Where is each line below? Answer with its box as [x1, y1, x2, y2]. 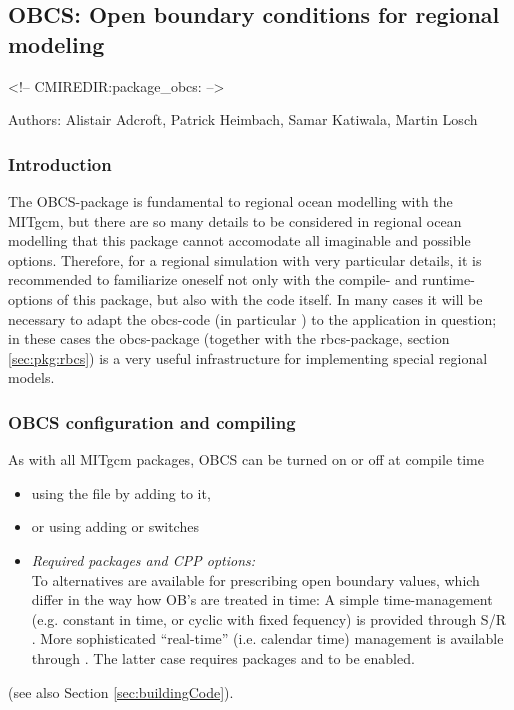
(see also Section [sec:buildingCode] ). [8, 681, 234, 702]
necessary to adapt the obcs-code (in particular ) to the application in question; [8, 308, 497, 329]
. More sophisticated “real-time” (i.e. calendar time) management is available [31, 628, 504, 649]
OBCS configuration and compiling [8, 409, 296, 434]
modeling [8, 28, 105, 59]
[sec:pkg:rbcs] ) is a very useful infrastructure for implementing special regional [8, 347, 488, 368]
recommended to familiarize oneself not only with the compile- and [8, 269, 418, 290]
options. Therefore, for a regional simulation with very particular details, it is [8, 249, 482, 270]
